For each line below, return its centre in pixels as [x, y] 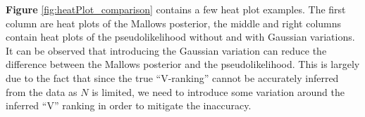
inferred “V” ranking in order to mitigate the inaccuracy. [129, 105]
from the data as [42, 91]
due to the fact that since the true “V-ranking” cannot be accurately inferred [172, 77]
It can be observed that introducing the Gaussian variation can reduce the [166, 50]
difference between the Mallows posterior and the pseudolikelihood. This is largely [183, 64]
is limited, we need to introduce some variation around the [218, 91]
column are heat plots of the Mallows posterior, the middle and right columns [174, 23]
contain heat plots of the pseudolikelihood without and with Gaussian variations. [180, 37]
